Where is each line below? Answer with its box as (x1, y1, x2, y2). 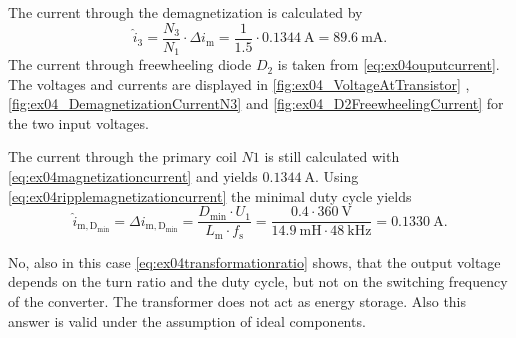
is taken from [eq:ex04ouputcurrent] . (277, 54, 500, 75)
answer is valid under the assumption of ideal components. (8, 310, 366, 331)
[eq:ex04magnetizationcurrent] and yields (8, 166, 258, 187)
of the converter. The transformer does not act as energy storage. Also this (8, 290, 467, 311)
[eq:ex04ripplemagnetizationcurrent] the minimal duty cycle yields (8, 185, 412, 206)
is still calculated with (264, 146, 400, 167)
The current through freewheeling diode (8, 54, 252, 75)
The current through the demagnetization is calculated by (8, 2, 363, 22)
